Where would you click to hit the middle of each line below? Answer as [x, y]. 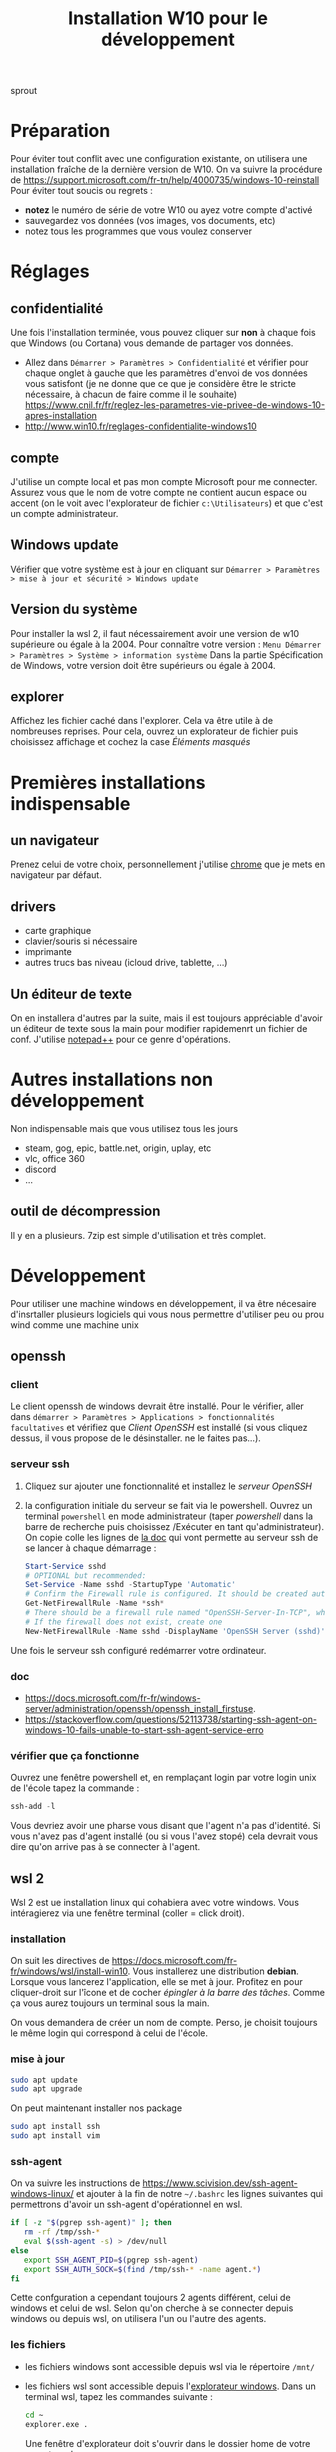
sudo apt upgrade [46, 2089]
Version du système [74, 609]
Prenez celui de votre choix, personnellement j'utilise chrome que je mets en [168, 864]
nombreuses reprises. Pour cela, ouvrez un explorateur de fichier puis [154, 731]
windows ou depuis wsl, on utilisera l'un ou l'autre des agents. [138, 2319]
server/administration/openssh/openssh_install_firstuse [139, 1708]
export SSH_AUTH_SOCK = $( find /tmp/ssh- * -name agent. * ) [142, 2269]
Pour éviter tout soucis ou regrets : [81, 191]
